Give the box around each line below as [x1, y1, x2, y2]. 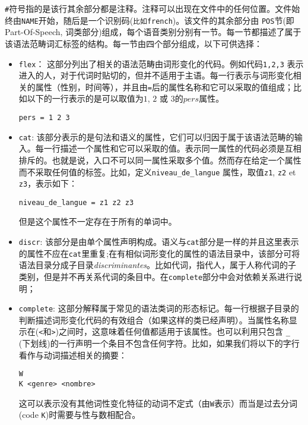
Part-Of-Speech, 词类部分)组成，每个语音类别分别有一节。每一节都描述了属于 [5, 26, 301, 38]
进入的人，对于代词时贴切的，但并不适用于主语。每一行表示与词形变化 [18, 69, 293, 81]
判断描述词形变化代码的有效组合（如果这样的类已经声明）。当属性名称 [18, 313, 289, 326]
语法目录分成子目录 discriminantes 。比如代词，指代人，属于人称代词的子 [18, 259, 297, 271]
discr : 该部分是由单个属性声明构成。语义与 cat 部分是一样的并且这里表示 [18, 235, 299, 248]
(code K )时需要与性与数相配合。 [18, 408, 141, 421]
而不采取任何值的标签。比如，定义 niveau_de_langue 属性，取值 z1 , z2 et [18, 165, 296, 178]
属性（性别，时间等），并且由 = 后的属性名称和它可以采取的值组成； [35, 80, 293, 93]
